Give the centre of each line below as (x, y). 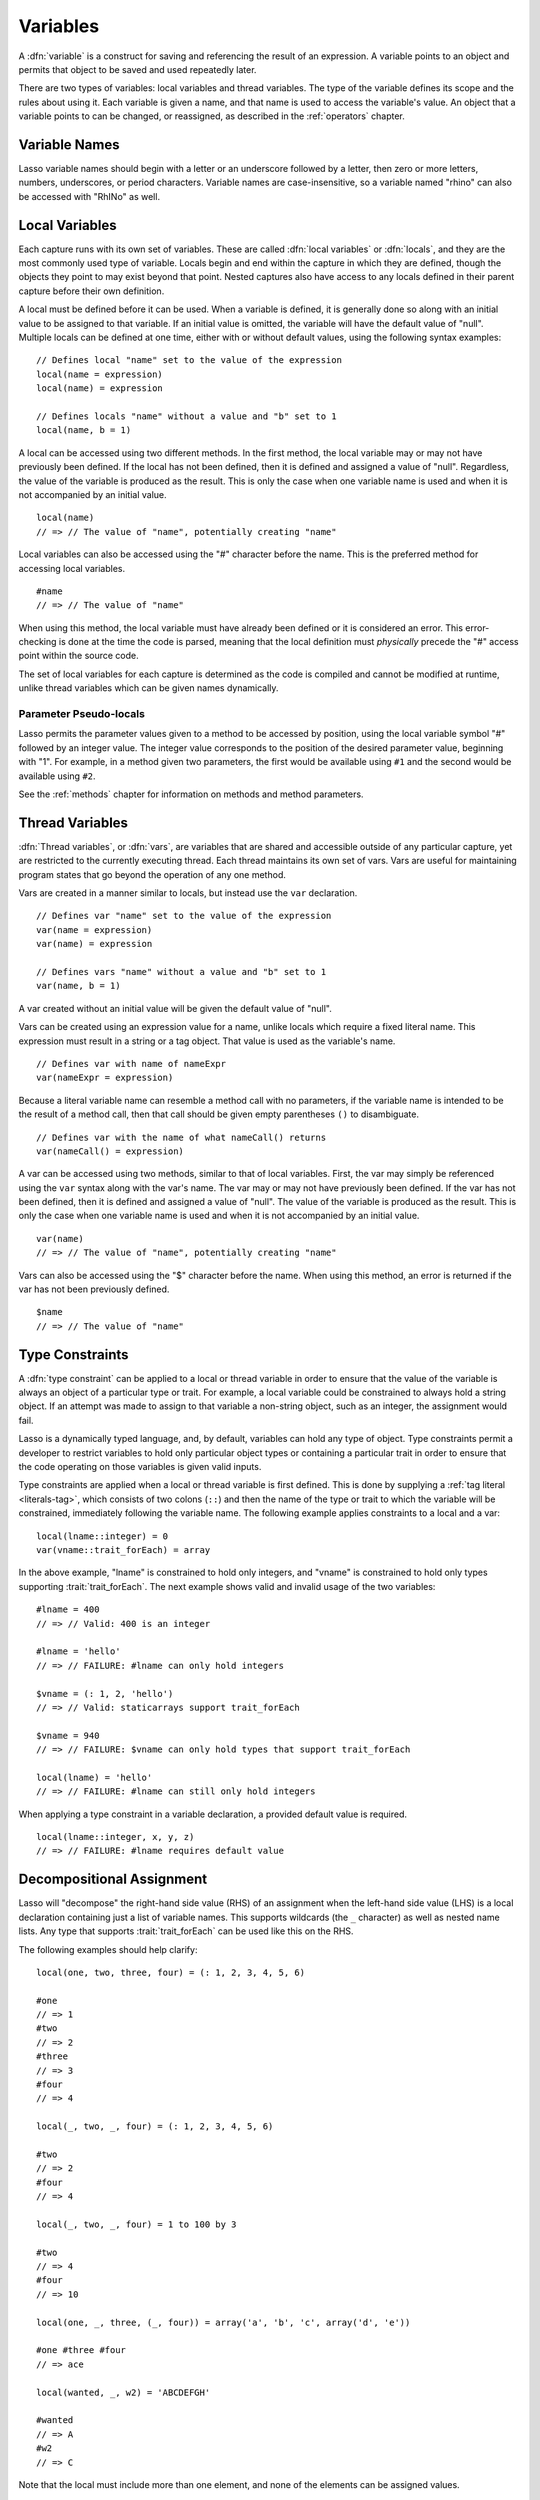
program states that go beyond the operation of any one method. (152, 874)
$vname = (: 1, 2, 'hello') (105, 1693)
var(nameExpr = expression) (105, 1078)
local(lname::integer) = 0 (102, 1536)
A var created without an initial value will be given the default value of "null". (175, 1008)
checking (37, 642)
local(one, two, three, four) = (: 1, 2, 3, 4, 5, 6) (170, 1972)
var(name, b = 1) (78, 986)
